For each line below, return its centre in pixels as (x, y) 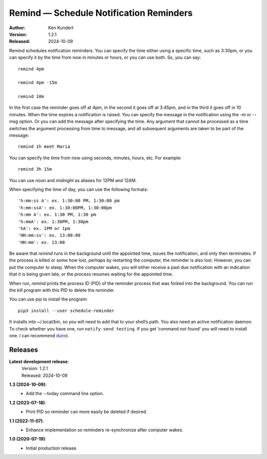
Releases (23, 349)
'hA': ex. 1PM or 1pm (44, 228)
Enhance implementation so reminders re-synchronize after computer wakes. (105, 430)
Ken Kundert (61, 28)
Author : (17, 28)
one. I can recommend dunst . (39, 336)
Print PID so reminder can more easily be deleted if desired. (87, 412)
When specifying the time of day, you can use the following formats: (79, 189)
